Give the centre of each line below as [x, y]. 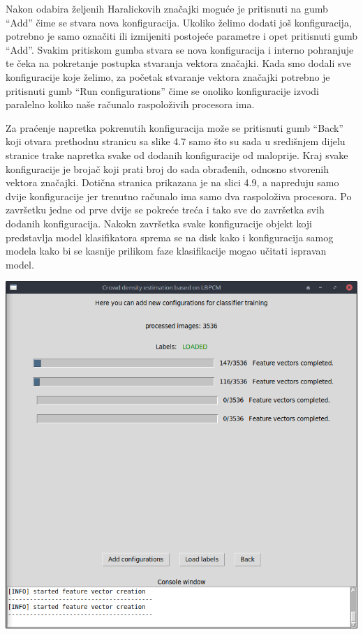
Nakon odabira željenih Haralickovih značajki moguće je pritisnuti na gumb [167, 8]
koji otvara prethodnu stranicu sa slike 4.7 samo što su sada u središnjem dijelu [176, 141]
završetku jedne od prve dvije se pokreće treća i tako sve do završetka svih [165, 210]
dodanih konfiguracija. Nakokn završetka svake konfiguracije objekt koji [159, 223]
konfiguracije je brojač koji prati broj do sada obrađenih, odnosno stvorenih [167, 168]
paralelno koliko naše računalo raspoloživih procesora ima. [130, 104]
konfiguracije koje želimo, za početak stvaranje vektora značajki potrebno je [168, 76]
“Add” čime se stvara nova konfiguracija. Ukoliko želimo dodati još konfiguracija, [179, 22]
